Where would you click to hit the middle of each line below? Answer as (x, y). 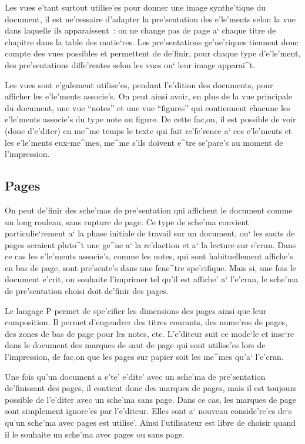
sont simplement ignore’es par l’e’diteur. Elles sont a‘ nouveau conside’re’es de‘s (148, 411)
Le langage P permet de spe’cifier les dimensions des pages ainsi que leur (136, 310)
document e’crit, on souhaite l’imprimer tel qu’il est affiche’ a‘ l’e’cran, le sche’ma (152, 279)
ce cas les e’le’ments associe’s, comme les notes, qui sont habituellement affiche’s (149, 256)
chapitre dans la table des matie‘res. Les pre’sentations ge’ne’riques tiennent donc (152, 41)
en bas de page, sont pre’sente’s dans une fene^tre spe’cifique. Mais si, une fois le (150, 267)
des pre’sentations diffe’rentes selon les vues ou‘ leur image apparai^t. (130, 64)
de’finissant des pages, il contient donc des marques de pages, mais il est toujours (151, 388)
